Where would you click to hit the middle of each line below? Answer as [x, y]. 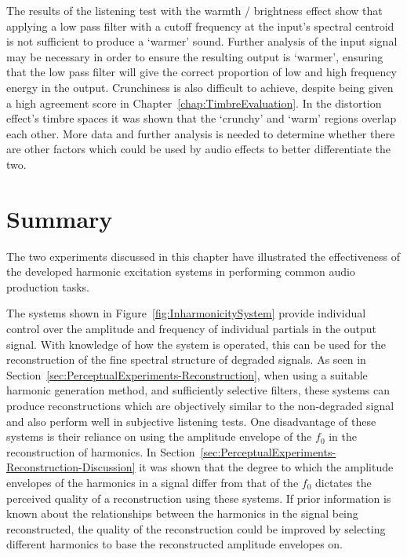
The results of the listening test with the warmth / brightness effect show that [194, 10]
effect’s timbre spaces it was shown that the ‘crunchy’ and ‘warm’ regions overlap [202, 118]
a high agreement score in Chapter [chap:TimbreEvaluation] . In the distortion [194, 103]
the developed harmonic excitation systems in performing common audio [181, 271]
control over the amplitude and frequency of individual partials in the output [192, 329]
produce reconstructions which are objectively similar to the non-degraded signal [200, 405]
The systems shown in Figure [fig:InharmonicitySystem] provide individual [186, 313]
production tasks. [48, 286]
